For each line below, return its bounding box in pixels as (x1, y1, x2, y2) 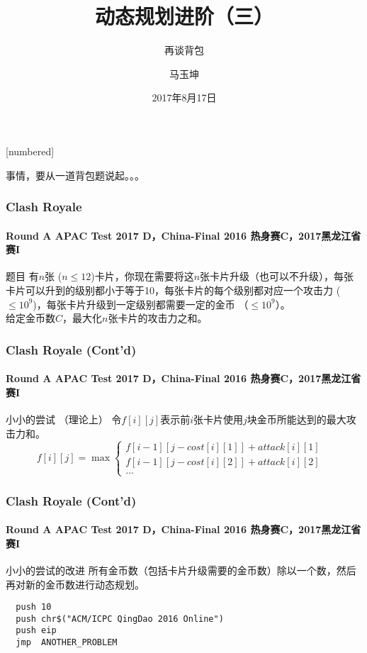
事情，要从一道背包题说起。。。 (6, 167, 145, 182)
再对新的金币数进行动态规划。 (6, 576, 145, 591)
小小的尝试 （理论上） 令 (6, 411, 122, 426)
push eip (16, 625, 57, 636)
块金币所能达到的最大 (247, 411, 346, 426)
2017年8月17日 (152, 90, 217, 105)
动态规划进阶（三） (94, 1, 273, 30)
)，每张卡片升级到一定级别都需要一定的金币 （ (33, 296, 249, 311)
